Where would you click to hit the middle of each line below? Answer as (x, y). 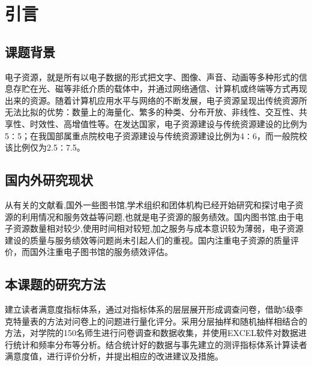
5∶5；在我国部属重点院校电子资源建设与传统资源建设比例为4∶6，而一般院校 (156, 135)
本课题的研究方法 (55, 284)
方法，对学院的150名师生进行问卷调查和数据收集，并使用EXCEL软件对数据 (152, 333)
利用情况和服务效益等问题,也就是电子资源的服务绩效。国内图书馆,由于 (158, 216)
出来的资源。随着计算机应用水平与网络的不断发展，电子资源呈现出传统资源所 (156, 100)
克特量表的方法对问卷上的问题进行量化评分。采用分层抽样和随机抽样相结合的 (156, 321)
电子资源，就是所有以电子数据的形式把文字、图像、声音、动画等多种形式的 (152, 76)
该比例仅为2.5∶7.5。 (45, 147)
